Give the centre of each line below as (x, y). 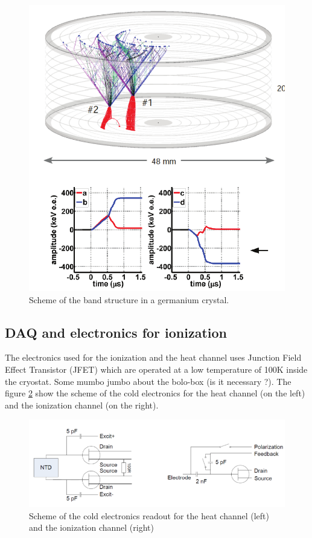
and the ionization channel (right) (91, 527)
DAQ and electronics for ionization (116, 332)
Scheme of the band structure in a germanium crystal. (129, 299)
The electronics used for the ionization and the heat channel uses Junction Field (153, 357)
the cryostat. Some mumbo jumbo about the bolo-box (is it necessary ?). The (148, 381)
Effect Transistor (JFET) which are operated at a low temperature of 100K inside (156, 369)
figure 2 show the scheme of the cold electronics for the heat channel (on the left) (155, 393)
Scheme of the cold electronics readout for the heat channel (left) (149, 515)
